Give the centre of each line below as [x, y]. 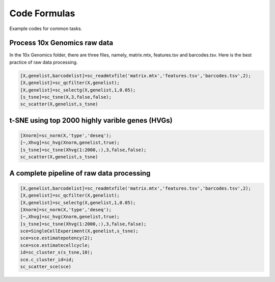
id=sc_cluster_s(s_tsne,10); [57, 252]
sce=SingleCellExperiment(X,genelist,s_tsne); [79, 231]
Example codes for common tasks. [46, 29]
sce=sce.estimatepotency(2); [57, 238]
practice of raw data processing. [44, 62]
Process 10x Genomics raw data [61, 43]
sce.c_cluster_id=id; [47, 259]
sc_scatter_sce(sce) [46, 267]
